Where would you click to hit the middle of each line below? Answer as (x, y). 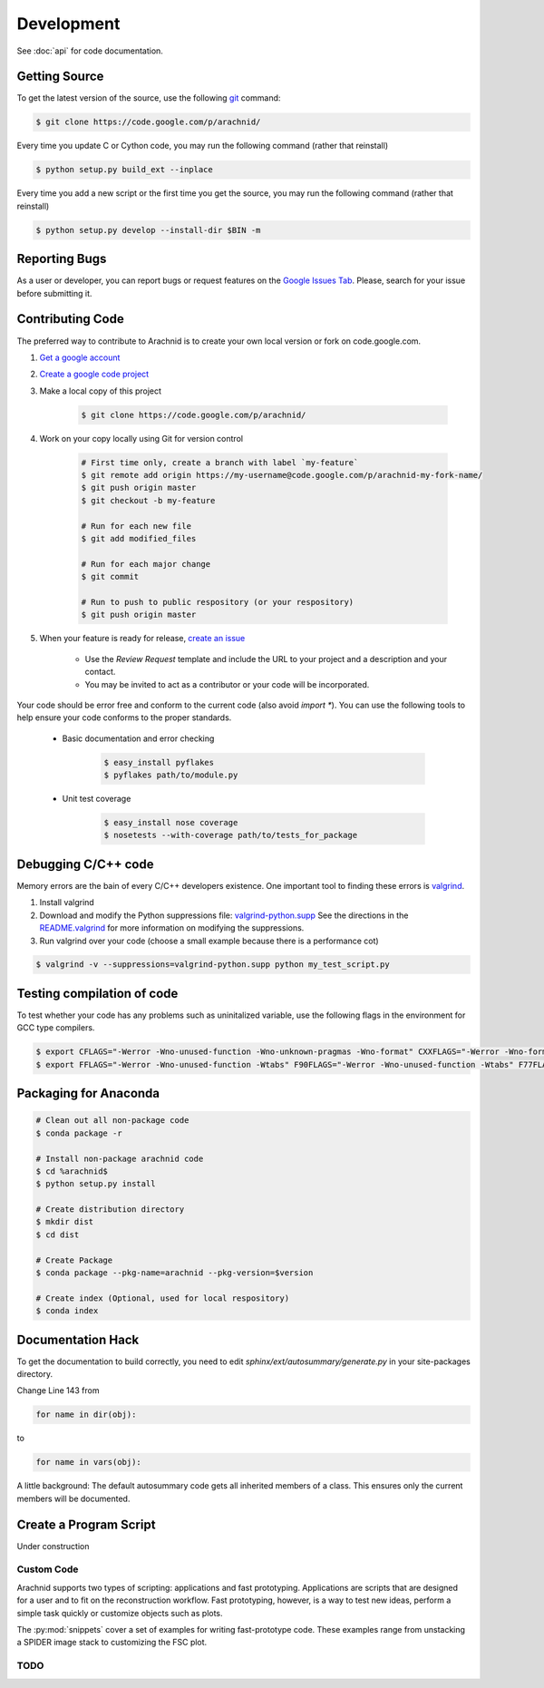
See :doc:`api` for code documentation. (90, 51)
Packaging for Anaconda (88, 1093)
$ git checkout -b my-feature (148, 500)
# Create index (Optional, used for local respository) (163, 1298)
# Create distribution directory (110, 1210)
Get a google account (80, 357)
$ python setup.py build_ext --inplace (124, 170)
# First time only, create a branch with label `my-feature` (220, 462)
